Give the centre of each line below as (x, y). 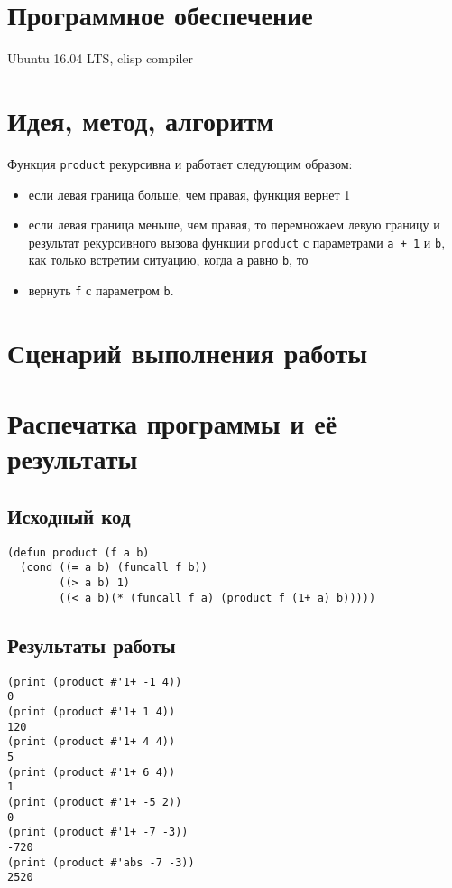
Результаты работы (92, 645)
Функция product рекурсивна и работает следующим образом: (180, 163)
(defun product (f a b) (78, 552)
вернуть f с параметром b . (101, 290)
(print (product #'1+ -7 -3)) (98, 832)
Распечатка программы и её (172, 423)
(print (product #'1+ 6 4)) (92, 772)
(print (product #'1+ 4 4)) (92, 742)
